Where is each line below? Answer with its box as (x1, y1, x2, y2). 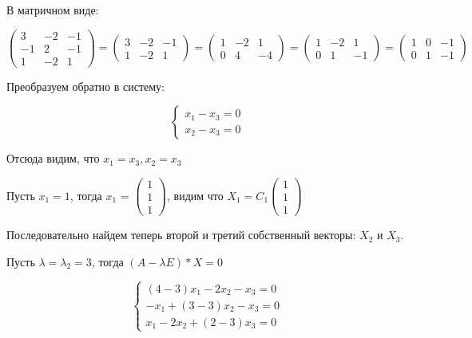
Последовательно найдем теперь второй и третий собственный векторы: (6, 226, 356, 243)
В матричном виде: (6, 2, 99, 18)
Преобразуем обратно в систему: (6, 77, 165, 94)
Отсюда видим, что (6, 150, 100, 167)
